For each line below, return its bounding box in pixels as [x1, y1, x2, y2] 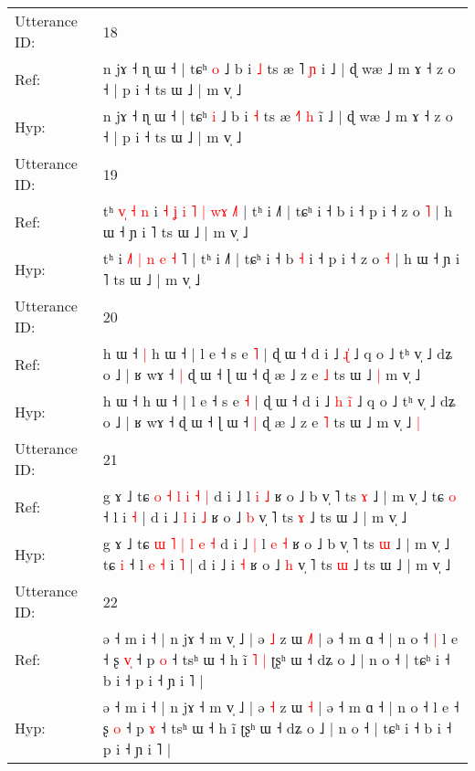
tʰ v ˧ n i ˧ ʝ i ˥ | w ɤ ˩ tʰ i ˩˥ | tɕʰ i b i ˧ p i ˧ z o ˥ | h [102, 200, 453, 221]
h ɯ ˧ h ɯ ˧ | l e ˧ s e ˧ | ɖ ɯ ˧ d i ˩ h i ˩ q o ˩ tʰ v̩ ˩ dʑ [102, 390, 456, 411]
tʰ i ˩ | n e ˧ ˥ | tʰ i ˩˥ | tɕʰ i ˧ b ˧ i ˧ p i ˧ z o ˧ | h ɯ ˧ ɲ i [102, 248, 460, 269]
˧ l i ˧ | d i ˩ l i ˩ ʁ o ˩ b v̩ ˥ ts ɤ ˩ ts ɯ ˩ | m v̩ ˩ [102, 506, 407, 527]
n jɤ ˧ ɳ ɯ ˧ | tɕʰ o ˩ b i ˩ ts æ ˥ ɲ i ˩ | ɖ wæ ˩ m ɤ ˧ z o [102, 58, 456, 79]
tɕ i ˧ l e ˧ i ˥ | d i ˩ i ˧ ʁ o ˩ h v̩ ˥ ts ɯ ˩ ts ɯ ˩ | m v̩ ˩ [102, 554, 451, 575]
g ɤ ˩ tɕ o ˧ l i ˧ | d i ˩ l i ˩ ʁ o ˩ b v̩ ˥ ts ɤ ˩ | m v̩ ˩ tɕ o [102, 485, 457, 506]
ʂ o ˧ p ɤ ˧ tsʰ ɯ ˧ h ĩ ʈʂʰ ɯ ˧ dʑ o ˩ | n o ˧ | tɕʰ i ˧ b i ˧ [102, 717, 452, 738]
